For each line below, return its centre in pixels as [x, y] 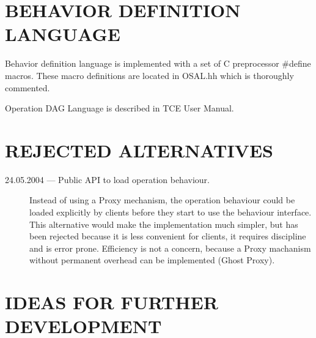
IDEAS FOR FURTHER [112, 302]
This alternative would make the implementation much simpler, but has [164, 224]
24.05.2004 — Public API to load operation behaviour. [107, 179]
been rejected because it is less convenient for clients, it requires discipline [168, 236]
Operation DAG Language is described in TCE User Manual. [119, 108]
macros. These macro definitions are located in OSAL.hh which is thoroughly [149, 75]
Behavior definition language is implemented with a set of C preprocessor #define [158, 63]
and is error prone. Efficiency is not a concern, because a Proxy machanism [170, 248]
